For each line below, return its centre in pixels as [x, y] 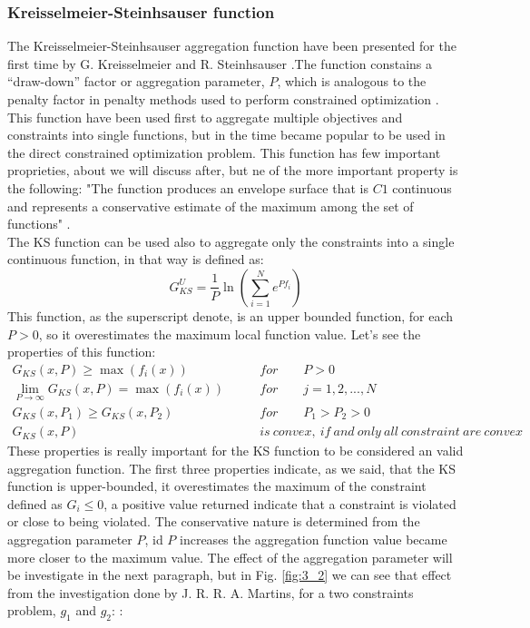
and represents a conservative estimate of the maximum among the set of [211, 206]
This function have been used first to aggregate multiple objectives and [205, 117]
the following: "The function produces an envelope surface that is [188, 187]
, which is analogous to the [352, 81]
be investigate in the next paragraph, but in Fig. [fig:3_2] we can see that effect [230, 575]
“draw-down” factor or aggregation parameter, [136, 81]
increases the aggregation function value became [314, 540]
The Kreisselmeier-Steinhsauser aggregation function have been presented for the [232, 46]
